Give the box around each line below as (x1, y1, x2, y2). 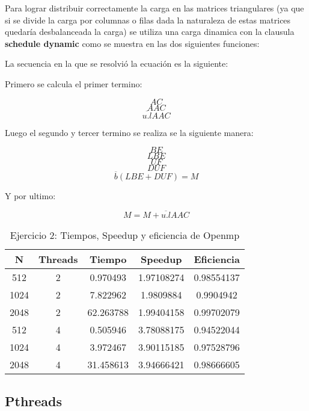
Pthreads (5, 391, 63, 410)
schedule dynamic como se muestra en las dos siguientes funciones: (5, 37, 260, 49)
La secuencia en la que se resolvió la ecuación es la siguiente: (5, 57, 228, 70)
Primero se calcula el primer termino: (5, 77, 142, 90)
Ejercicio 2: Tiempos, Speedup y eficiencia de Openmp (10, 228, 240, 243)
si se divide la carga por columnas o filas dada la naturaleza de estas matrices (5, 13, 291, 26)
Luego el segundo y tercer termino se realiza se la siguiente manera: (5, 126, 254, 138)
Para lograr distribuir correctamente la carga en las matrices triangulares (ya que (5, 2, 304, 14)
